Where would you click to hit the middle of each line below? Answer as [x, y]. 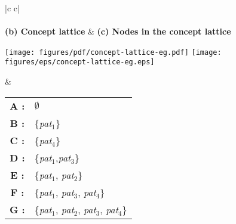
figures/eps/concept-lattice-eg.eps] [80, 62]
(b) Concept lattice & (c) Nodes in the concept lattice [118, 31]
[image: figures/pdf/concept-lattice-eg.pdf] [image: [113, 52]
